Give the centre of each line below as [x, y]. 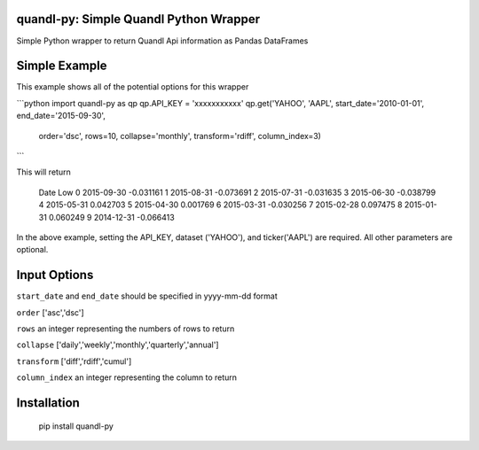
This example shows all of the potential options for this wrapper [133, 87]
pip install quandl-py [76, 426]
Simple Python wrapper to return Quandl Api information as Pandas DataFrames [162, 41]
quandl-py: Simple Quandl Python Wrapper [138, 19]
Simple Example [62, 66]
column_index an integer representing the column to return [127, 377]
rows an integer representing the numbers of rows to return [126, 329]
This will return [43, 172]
